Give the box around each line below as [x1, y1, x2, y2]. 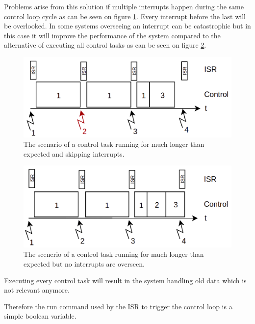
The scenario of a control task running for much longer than [24, 139, 204, 149]
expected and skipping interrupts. [24, 148, 125, 159]
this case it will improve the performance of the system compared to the [4, 30, 221, 40]
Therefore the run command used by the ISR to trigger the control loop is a [4, 301, 232, 311]
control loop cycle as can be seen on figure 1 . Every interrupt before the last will [4, 11, 246, 21]
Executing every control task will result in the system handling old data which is [4, 275, 247, 285]
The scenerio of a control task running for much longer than [24, 249, 204, 259]
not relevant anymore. [4, 285, 70, 295]
